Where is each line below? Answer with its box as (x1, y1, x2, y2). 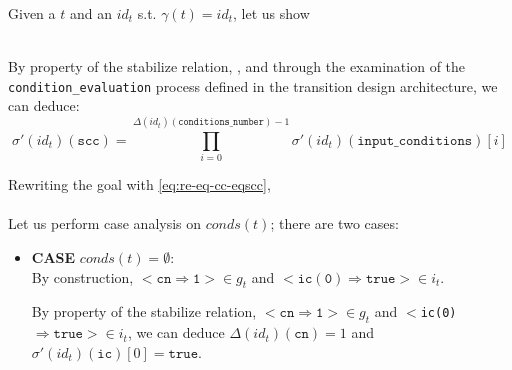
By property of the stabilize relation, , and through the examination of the (8, 56, 466, 77)
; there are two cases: (270, 213, 399, 234)
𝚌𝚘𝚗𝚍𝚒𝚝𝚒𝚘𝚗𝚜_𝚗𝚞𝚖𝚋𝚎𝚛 (178, 116, 264, 127)
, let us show (233, 3, 310, 23)
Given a (8, 3, 56, 23)
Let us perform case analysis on (8, 213, 202, 234)
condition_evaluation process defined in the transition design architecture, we (8, 75, 498, 96)
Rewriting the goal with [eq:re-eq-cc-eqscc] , (8, 174, 271, 195)
